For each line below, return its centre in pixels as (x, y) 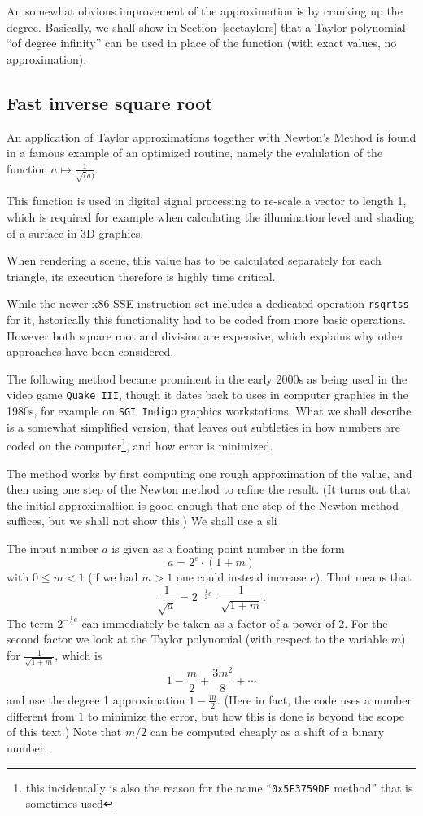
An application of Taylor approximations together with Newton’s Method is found (211, 136)
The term (30, 623)
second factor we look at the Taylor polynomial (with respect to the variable (197, 639)
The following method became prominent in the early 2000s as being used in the (207, 378)
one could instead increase (241, 577)
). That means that (363, 577)
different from (41, 715)
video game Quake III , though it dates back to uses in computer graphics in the (207, 395)
